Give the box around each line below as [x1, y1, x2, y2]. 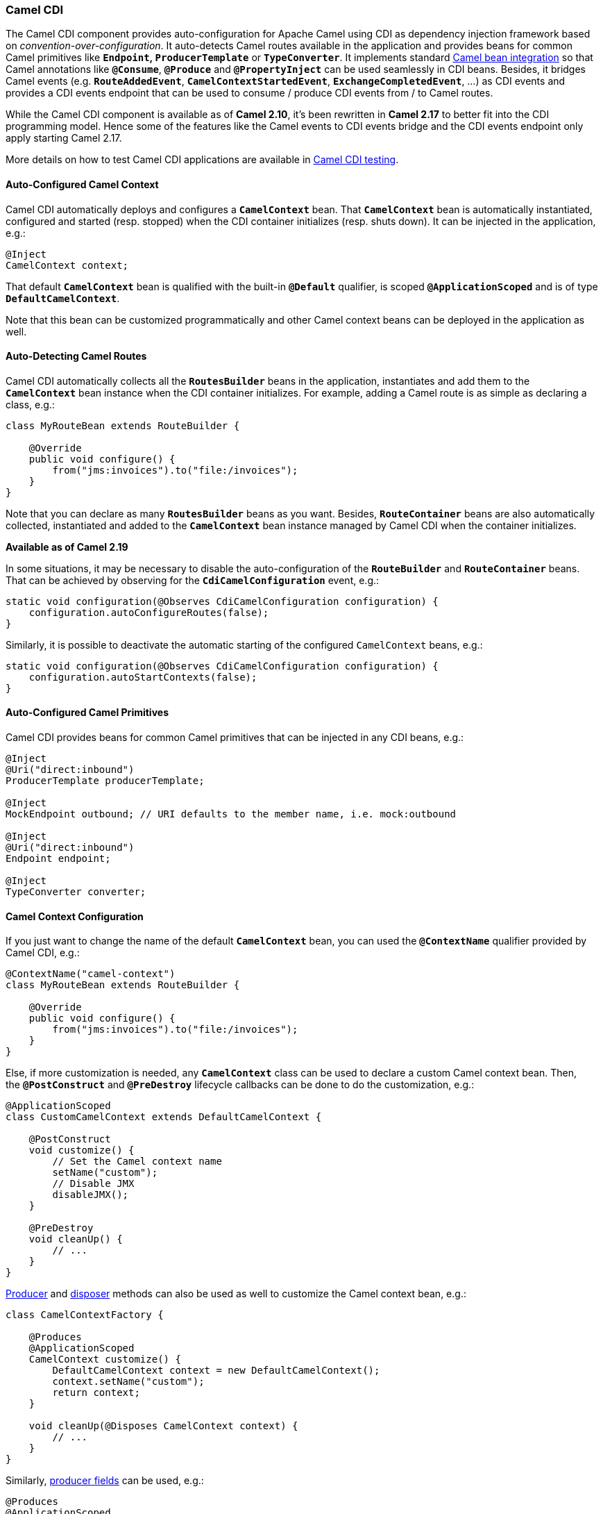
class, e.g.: [6, 398, 55, 410]
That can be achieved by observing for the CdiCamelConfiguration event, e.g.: [6, 574, 380, 586]
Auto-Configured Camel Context [6, 178, 159, 190]
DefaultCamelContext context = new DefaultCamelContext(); [52, 1365, 380, 1376]
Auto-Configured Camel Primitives [6, 706, 169, 719]
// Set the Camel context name [52, 1156, 222, 1167]
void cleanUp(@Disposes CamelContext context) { [28, 1420, 298, 1432]
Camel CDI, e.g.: [6, 947, 80, 959]
